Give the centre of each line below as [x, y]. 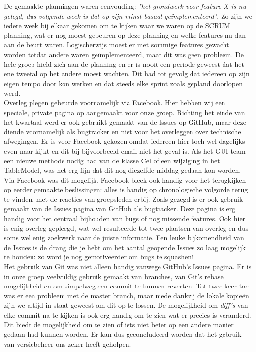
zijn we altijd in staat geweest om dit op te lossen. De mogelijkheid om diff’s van [126, 305]
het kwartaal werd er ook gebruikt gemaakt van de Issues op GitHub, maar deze [125, 122]
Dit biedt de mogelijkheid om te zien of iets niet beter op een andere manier [119, 324]
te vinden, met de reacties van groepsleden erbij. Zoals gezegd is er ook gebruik [124, 199]
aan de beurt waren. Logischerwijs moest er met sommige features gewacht [117, 45]
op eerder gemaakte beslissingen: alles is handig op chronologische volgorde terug [126, 189]
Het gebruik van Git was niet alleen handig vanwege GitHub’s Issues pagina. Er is [128, 267]
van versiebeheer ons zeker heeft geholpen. [68, 343]
